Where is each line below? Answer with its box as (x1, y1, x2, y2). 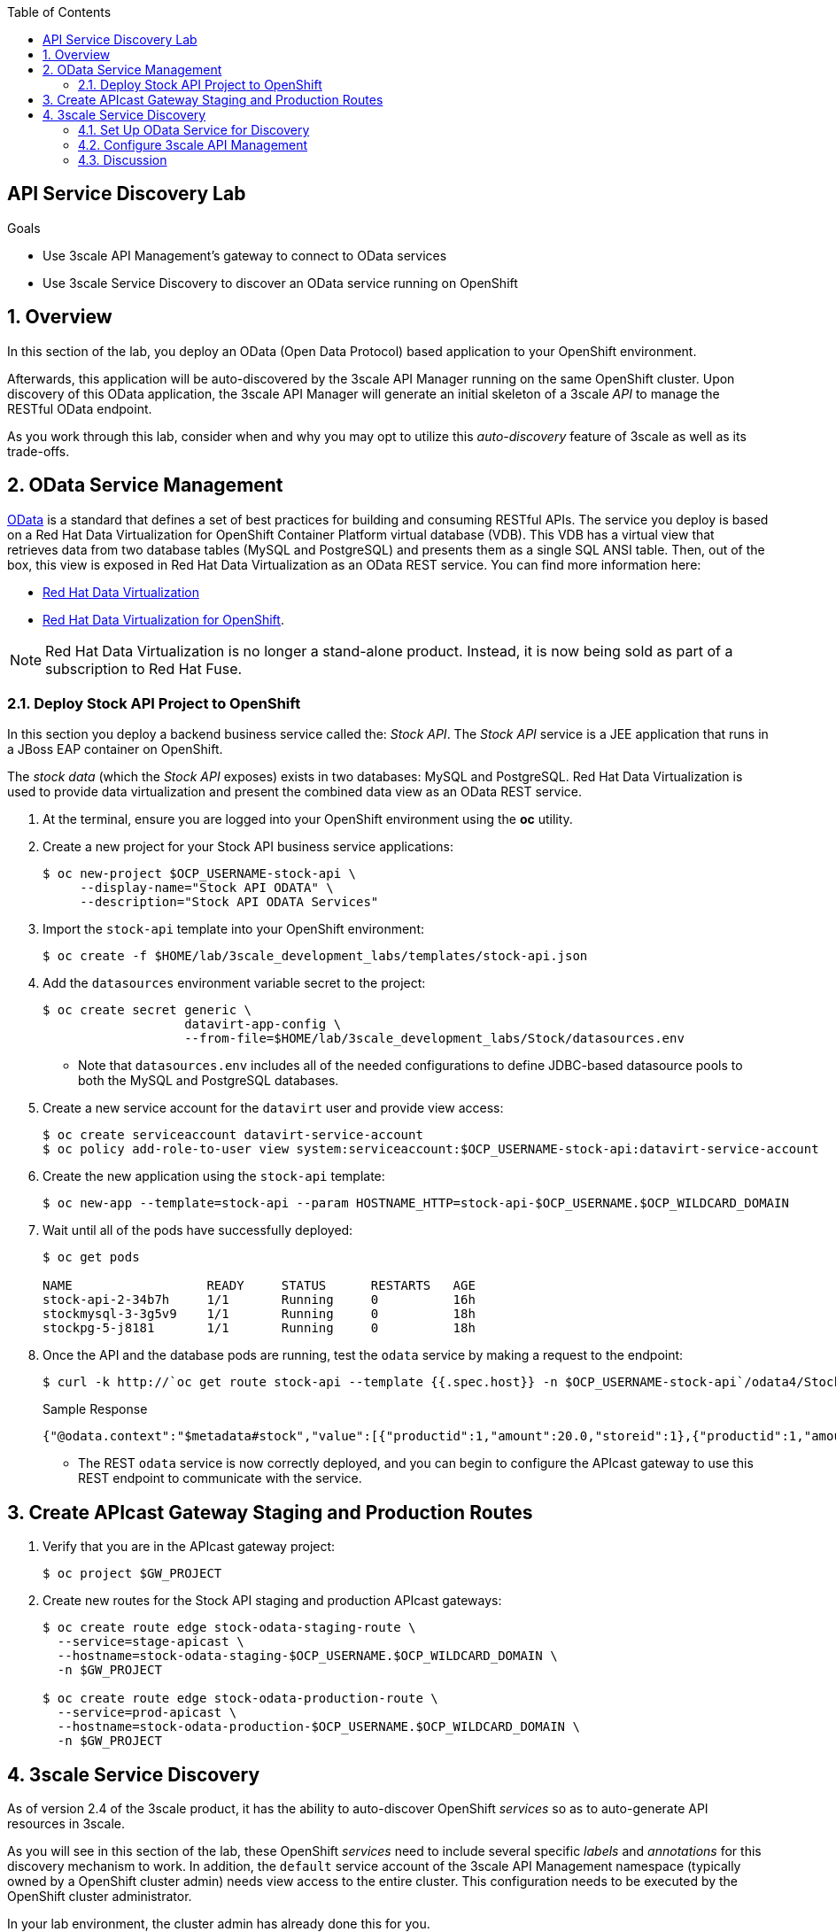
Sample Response (43, 1401, 148, 1417)
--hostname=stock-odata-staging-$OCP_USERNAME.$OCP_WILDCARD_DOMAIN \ (57, 1649, 558, 1664)
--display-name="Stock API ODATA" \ (80, 881, 334, 896)
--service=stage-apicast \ (57, 1634, 244, 1649)
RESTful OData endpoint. (7, 400, 152, 416)
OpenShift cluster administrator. (7, 1888, 192, 1904)
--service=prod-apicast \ (57, 1705, 237, 1720)
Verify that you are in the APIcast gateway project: (43, 1539, 336, 1555)
